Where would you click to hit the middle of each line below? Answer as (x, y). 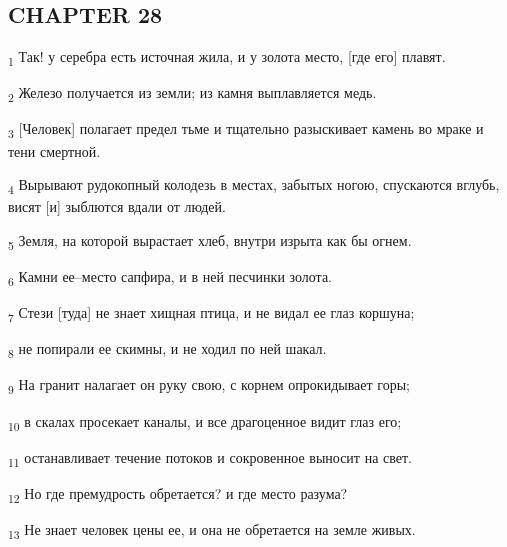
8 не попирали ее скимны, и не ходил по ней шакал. (167, 350)
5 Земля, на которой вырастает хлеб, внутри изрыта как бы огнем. (210, 241)
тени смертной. (54, 150)
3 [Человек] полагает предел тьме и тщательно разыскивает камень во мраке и (246, 130)
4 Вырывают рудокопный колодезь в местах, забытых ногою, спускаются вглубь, (254, 185)
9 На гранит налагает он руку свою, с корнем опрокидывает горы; (209, 386)
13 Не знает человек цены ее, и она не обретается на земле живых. (212, 530)
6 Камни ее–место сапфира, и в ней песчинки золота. (170, 277)
